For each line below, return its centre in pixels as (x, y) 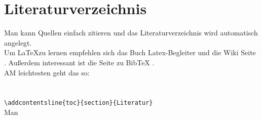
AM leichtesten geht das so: (47, 72)
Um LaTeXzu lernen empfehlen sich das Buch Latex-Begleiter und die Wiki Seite (130, 52)
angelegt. (18, 42)
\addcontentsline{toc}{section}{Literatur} (79, 103)
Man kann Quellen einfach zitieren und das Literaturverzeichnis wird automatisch (131, 33)
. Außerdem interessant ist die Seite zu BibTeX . (79, 62)
